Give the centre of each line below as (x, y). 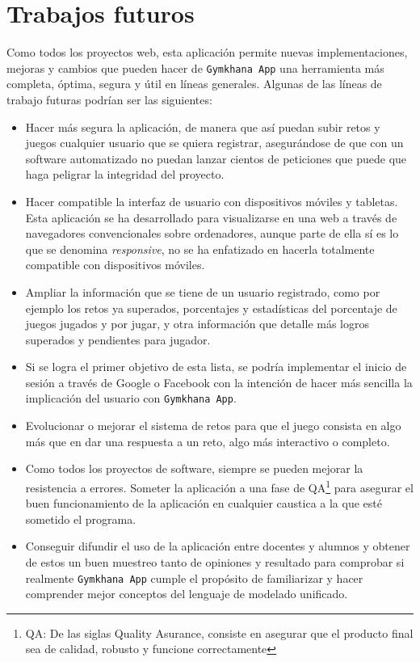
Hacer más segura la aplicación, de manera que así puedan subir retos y (203, 126)
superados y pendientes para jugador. (118, 339)
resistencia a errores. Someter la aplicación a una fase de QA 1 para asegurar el (219, 486)
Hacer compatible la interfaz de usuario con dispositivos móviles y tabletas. (212, 201)
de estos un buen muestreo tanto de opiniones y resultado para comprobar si (215, 561)
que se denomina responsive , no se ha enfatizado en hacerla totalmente (200, 249)
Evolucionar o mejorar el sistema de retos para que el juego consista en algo (213, 426)
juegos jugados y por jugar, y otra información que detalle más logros (197, 324)
